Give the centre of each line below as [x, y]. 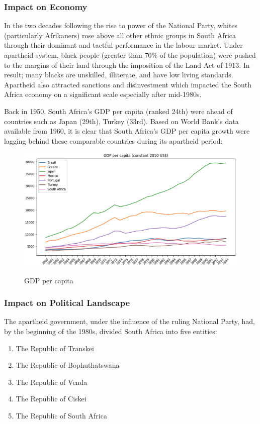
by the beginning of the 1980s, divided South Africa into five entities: [111, 331]
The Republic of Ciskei [51, 399]
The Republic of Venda [52, 382]
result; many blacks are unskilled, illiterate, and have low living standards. [119, 75]
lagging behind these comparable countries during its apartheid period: [113, 140]
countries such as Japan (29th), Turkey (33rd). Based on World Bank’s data [121, 121]
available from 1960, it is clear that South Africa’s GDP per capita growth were [127, 131]
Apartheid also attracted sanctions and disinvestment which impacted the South [128, 84]
